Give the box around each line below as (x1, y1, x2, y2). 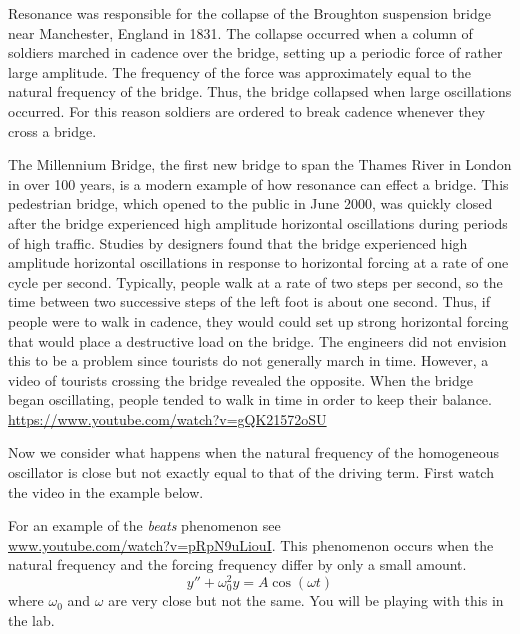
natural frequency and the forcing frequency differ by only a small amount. (8, 554, 467, 575)
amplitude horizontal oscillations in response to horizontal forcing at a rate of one (8, 252, 509, 273)
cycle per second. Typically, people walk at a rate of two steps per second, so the (8, 271, 503, 292)
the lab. (8, 609, 55, 630)
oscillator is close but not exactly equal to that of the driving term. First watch (8, 462, 494, 483)
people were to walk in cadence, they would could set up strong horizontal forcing (8, 310, 509, 331)
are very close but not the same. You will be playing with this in (108, 590, 504, 611)
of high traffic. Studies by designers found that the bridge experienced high (8, 232, 468, 253)
